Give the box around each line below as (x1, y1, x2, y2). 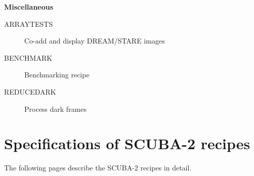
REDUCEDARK (4, 86, 56, 97)
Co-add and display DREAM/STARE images (24, 35, 165, 46)
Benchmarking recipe (24, 69, 90, 80)
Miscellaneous (4, 2, 54, 12)
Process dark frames (24, 103, 87, 114)
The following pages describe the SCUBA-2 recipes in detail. (4, 162, 192, 173)
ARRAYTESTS (4, 18, 53, 29)
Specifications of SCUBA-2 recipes (4, 133, 250, 154)
